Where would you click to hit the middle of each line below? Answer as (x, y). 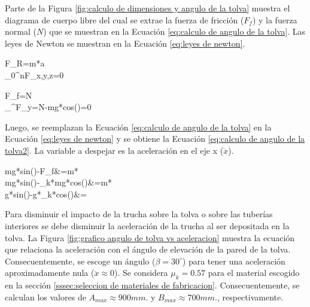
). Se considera (141, 273)
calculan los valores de (45, 297)
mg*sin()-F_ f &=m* (42, 170)
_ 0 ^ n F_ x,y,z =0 (34, 75)
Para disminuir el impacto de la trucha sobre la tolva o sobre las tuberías (139, 214)
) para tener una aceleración (234, 261)
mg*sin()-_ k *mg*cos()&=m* (59, 182)
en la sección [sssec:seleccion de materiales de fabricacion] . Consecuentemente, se (152, 285)
